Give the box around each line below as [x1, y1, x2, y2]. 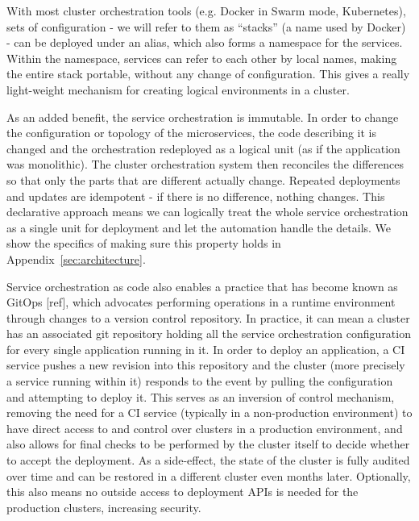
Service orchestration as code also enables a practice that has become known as [6, 277, 398, 294]
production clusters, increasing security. [6, 498, 201, 515]
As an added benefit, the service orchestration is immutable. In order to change [6, 108, 399, 125]
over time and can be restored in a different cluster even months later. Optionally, [6, 467, 411, 484]
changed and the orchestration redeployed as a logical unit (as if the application [6, 140, 400, 156]
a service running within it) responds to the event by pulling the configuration [6, 373, 393, 390]
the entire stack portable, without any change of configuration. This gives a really [6, 65, 410, 82]
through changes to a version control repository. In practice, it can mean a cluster [6, 309, 410, 326]
